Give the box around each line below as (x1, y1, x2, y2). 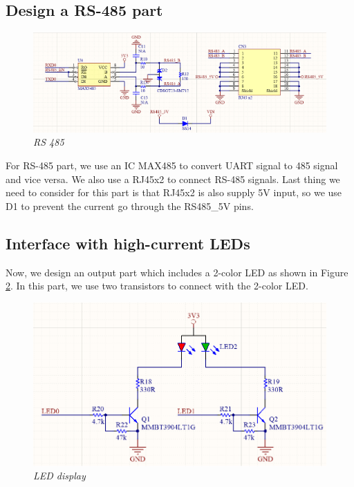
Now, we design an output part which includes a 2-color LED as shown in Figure (6, 265, 348, 279)
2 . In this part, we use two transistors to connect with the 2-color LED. (6, 278, 308, 293)
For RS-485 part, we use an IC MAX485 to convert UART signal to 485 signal (6, 158, 338, 173)
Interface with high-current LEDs (6, 232, 250, 254)
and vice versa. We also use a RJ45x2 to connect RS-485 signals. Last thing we (6, 171, 340, 186)
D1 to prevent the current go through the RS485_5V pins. (6, 198, 254, 213)
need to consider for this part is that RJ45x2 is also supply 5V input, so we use (6, 185, 342, 200)
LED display (33, 468, 86, 483)
